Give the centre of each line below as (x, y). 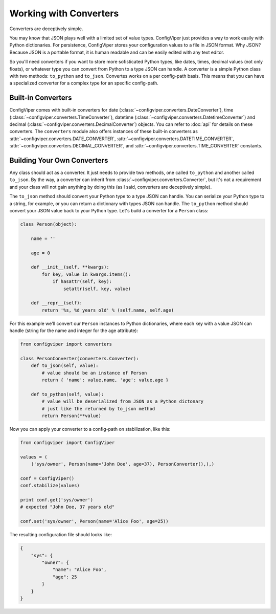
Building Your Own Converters (59, 160)
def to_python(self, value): (67, 394)
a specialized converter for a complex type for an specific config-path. (84, 83)
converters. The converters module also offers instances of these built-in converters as (103, 131)
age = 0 (41, 253)
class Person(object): (49, 224)
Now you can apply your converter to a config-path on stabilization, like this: (90, 429)
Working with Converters (64, 13)
